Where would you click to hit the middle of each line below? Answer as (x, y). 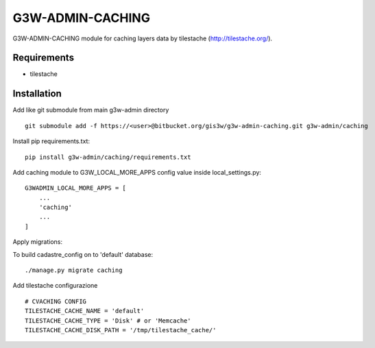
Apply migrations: (38, 242)
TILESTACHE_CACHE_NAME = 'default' (85, 311)
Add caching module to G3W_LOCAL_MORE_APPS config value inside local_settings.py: (137, 172)
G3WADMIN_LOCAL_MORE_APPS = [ (76, 188)
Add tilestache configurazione (55, 286)
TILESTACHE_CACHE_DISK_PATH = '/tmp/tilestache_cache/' (121, 330)
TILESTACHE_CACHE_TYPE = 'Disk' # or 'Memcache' (108, 321)
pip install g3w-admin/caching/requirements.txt (108, 157)
